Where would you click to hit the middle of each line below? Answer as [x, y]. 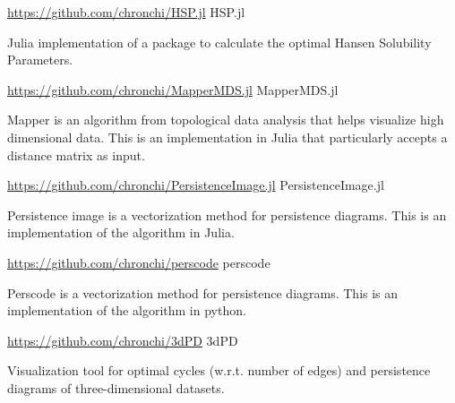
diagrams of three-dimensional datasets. [116, 387]
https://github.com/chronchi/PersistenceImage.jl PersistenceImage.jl [196, 185]
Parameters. [40, 60]
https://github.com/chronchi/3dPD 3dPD [123, 340]
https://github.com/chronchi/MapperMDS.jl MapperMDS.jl [173, 89]
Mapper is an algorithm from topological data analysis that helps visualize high [226, 120]
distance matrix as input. [76, 154]
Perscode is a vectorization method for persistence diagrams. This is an [203, 292]
